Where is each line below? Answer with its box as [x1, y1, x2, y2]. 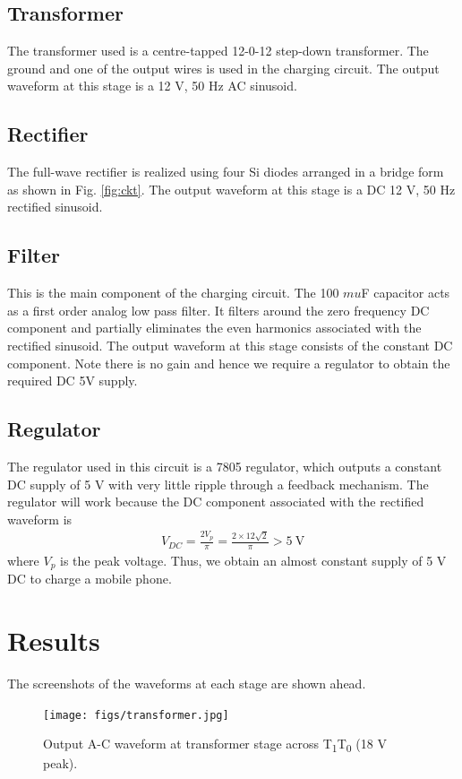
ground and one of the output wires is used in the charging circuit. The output [7, 58, 440, 77]
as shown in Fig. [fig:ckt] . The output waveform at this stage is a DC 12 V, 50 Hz [7, 179, 456, 198]
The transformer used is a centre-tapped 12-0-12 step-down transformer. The [7, 41, 429, 60]
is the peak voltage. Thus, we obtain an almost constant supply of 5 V [60, 550, 447, 569]
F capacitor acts [361, 283, 450, 302]
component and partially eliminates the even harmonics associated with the [7, 318, 422, 337]
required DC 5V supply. [7, 371, 138, 390]
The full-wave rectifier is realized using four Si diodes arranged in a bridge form [7, 162, 444, 181]
